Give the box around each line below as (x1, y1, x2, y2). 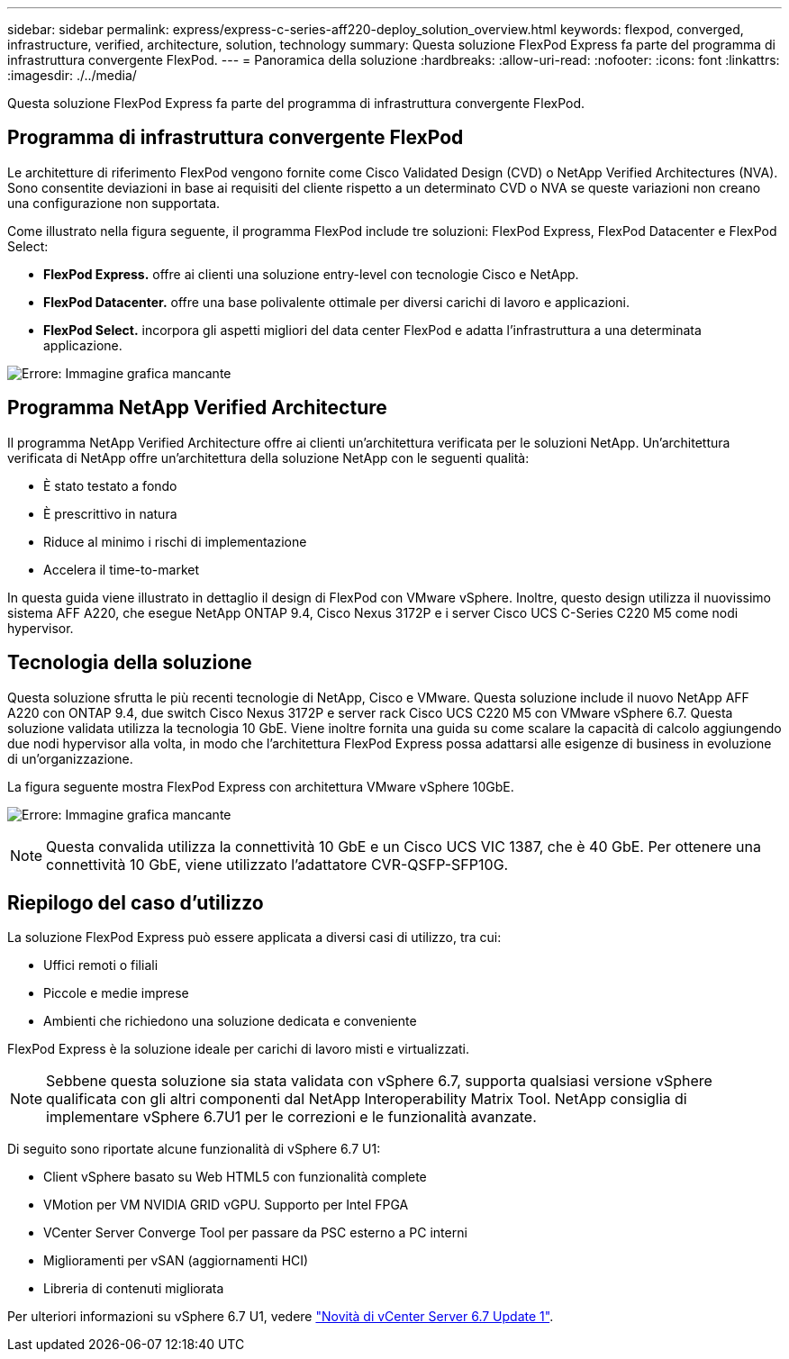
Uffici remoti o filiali (43, 957, 159, 974)
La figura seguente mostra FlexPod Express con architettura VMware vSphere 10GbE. (7, 778, 514, 794)
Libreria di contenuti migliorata (43, 1281, 224, 1297)
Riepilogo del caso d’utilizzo (7, 891, 264, 914)
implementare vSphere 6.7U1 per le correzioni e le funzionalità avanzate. (46, 1108, 537, 1127)
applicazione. (43, 337, 122, 353)
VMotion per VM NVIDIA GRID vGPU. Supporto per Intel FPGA (43, 1197, 409, 1213)
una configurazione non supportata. (7, 195, 221, 211)
